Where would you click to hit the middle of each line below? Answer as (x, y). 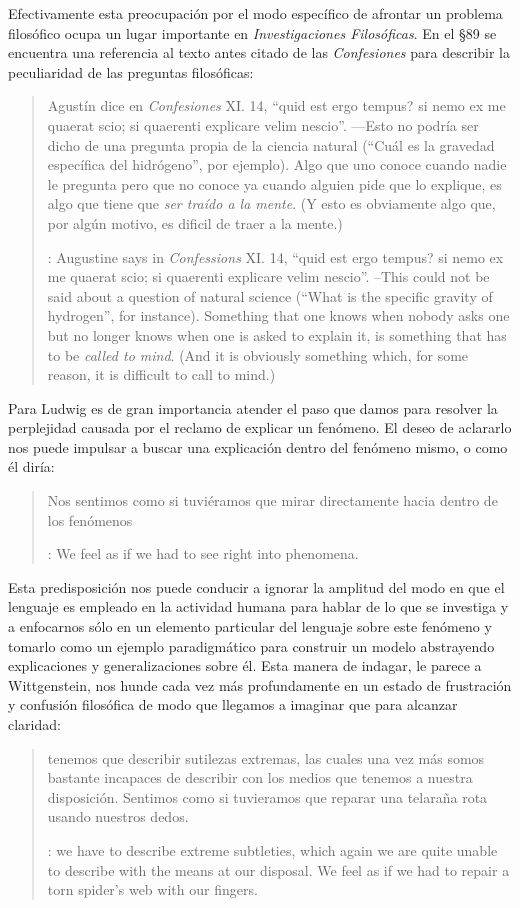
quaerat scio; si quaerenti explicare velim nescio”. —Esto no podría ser (263, 124)
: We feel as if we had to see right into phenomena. (203, 553)
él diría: (31, 466)
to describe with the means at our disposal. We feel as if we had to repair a (278, 869)
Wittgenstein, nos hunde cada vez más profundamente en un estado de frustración (260, 684)
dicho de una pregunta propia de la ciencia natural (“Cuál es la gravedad (271, 144)
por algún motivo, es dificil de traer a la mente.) (195, 222)
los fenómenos (90, 519)
